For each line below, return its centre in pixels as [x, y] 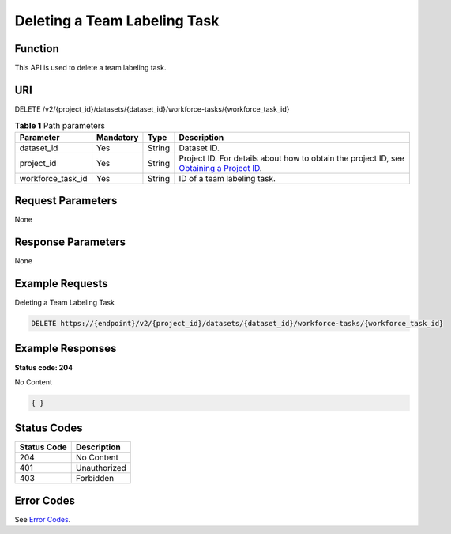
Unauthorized [101, 468]
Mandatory [117, 137]
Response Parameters [70, 242]
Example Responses [66, 348]
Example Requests [61, 284]
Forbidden [95, 479]
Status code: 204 [44, 367]
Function [37, 49]
